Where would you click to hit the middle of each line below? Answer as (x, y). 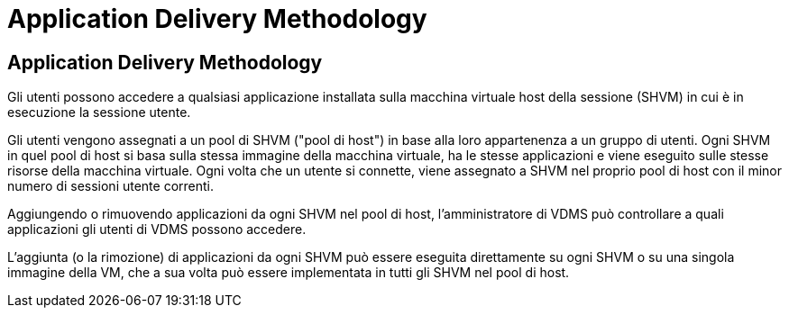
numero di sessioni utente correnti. (111, 186)
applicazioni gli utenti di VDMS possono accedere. (157, 229)
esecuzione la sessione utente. (99, 112)
